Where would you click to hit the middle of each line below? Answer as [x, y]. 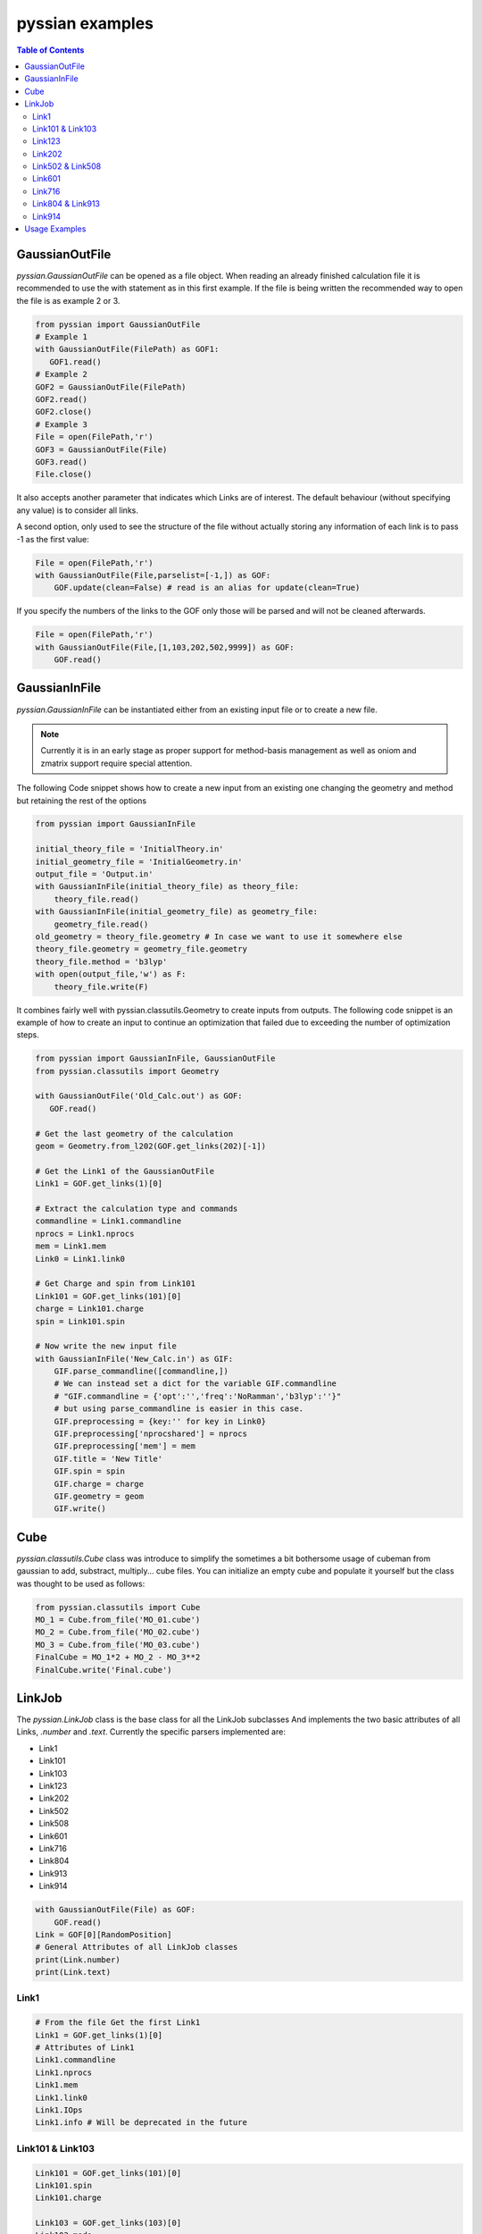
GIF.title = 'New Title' [108, 1458]
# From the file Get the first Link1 [118, 2023]
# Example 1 [62, 337]
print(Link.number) [78, 1960]
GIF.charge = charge [99, 1484]
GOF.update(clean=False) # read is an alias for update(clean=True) [207, 588]
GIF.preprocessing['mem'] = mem [125, 1446]
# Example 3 [62, 424]
